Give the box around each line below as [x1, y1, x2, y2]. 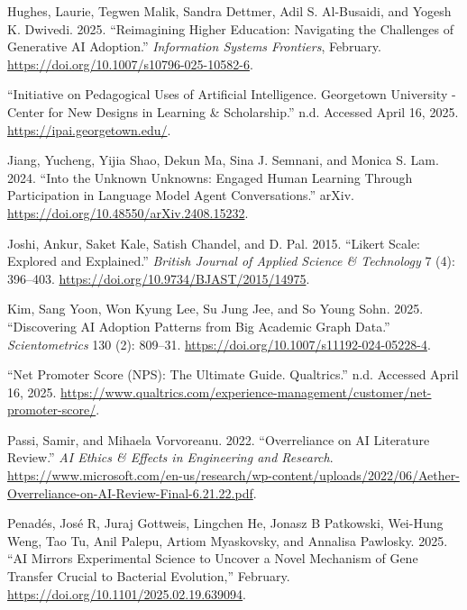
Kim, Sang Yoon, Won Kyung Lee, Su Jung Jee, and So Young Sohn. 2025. [7, 299, 424, 318]
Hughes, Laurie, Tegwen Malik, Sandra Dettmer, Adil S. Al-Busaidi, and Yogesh [7, 2, 452, 20]
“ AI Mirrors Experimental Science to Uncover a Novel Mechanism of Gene [7, 549, 418, 568]
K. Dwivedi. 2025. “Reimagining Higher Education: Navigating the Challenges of [7, 19, 454, 38]
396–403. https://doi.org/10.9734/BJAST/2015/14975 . [7, 269, 310, 287]
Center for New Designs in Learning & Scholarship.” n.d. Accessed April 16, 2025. [7, 102, 459, 121]
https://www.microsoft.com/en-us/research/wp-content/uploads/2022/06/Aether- [7, 466, 460, 485]
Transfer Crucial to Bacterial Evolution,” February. [7, 567, 290, 586]
